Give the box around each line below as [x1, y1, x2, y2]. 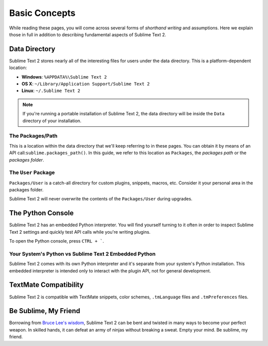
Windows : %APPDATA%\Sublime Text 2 [21, 74, 107, 80]
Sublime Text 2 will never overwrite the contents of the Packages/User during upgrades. [9, 196, 193, 202]
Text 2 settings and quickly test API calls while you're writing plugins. [9, 229, 151, 235]
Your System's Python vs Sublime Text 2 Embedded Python [9, 250, 156, 257]
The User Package [9, 169, 55, 176]
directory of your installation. [22, 117, 82, 124]
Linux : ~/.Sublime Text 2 [21, 87, 80, 94]
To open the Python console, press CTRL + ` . [9, 238, 104, 244]
